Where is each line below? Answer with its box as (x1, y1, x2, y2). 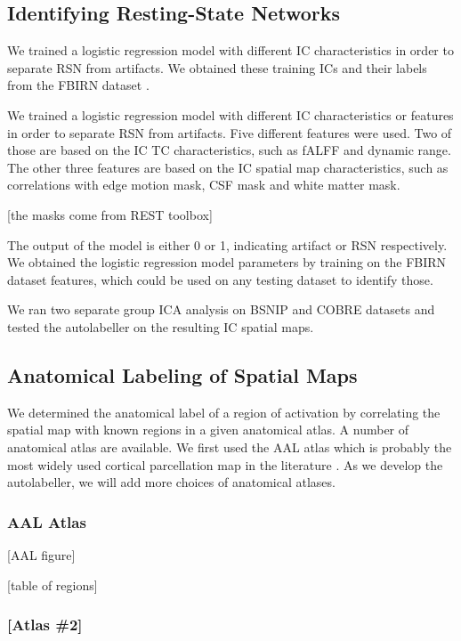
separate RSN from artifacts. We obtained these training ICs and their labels (7, 58, 427, 77)
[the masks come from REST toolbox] (7, 205, 213, 223)
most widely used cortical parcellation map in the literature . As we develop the (7, 455, 443, 474)
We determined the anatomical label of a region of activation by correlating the (7, 402, 441, 421)
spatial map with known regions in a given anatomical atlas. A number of (7, 420, 409, 439)
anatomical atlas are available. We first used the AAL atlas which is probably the (7, 437, 452, 456)
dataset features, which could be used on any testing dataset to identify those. (7, 270, 433, 288)
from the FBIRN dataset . (7, 76, 150, 94)
